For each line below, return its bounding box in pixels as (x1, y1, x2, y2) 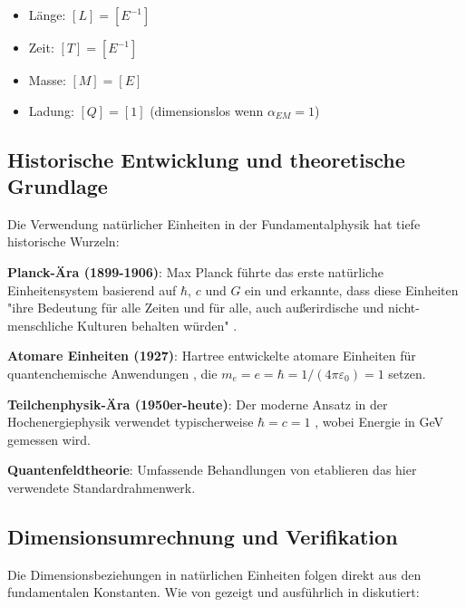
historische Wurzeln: (7, 232, 120, 251)
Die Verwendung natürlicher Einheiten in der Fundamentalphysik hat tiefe (7, 214, 421, 233)
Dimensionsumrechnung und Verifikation (7, 522, 398, 550)
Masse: (28, 71, 66, 89)
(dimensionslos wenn (150, 101, 264, 120)
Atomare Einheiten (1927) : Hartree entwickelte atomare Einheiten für (7, 346, 416, 365)
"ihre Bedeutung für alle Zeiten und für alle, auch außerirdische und (7, 298, 384, 317)
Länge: (28, 5, 66, 24)
